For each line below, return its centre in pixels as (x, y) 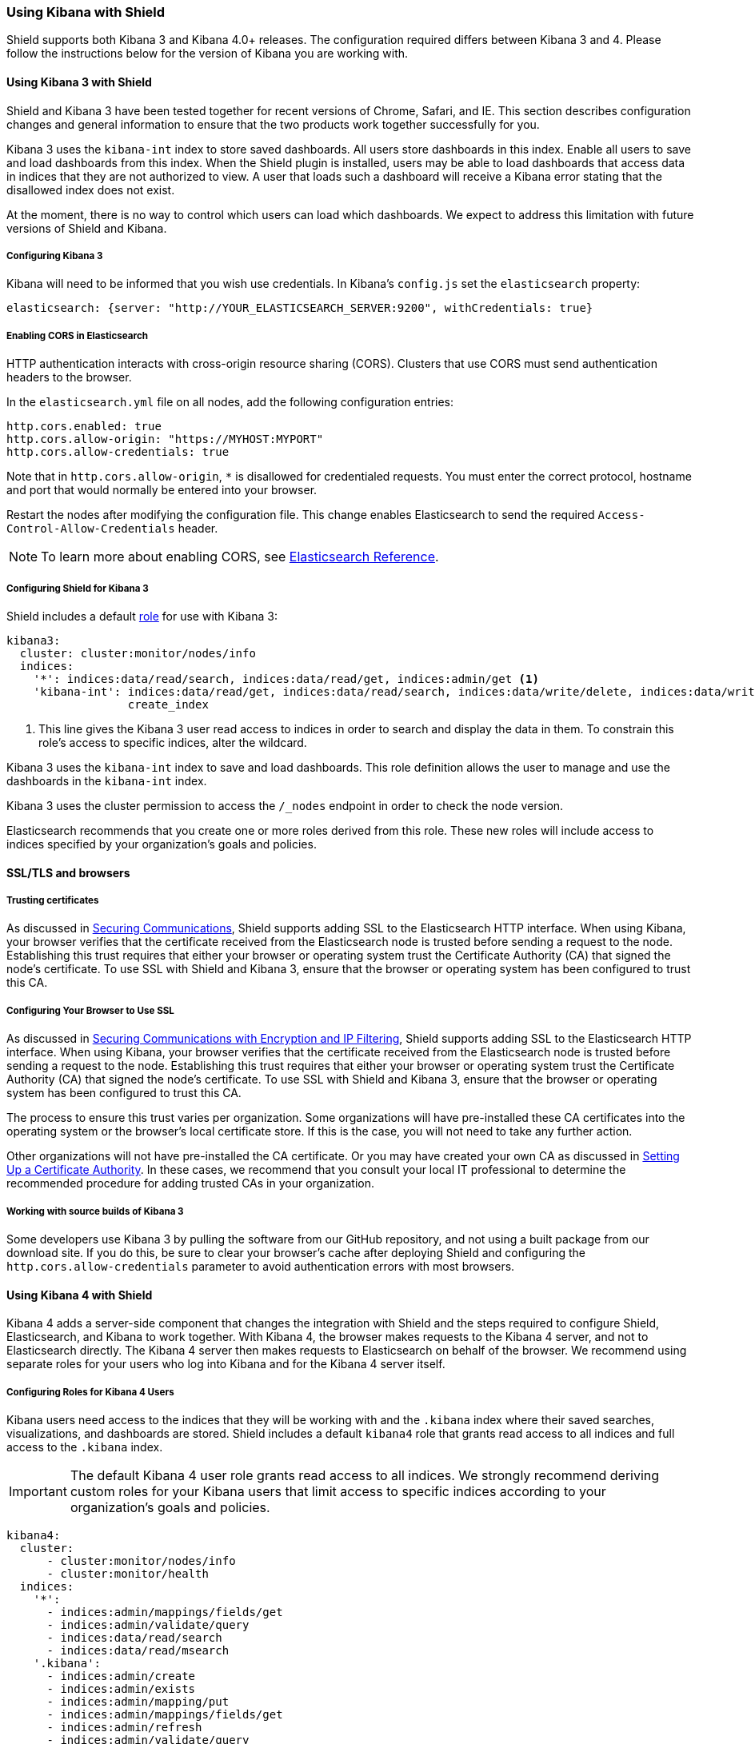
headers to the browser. (69, 377)
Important (38, 1491)
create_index (168, 704)
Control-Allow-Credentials (91, 529)
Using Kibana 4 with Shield (80, 1295)
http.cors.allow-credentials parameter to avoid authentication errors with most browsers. (261, 1266)
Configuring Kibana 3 (55, 255)
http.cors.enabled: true (84, 427)
